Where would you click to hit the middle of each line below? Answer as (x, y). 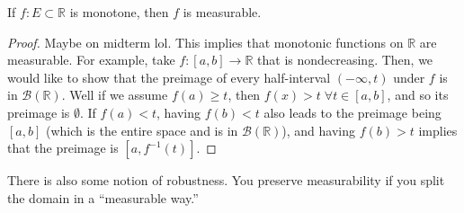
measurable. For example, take (91, 60)
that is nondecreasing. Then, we (345, 60)
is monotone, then (119, 12)
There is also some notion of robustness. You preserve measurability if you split (226, 180)
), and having (319, 130)
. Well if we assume (115, 95)
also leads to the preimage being (352, 112)
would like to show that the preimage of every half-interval (169, 77)
